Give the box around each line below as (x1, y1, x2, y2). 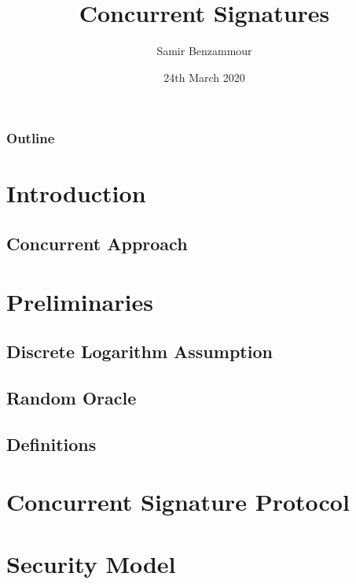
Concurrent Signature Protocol (6, 486, 350, 518)
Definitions (6, 431, 97, 456)
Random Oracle (6, 385, 137, 409)
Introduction (6, 177, 146, 209)
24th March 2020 (163, 68, 245, 85)
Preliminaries (6, 285, 153, 317)
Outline (6, 128, 55, 148)
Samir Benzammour (156, 43, 252, 59)
